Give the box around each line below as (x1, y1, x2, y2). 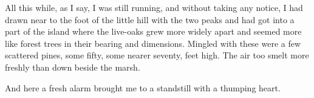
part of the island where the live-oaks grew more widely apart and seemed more (5, 25, 302, 38)
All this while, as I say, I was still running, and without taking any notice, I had (5, 1, 303, 13)
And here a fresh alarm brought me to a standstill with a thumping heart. (5, 81, 281, 94)
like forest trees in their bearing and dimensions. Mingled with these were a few (5, 37, 301, 49)
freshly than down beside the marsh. (5, 60, 140, 73)
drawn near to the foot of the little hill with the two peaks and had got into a (5, 13, 295, 26)
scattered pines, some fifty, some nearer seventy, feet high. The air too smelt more (5, 49, 309, 61)
